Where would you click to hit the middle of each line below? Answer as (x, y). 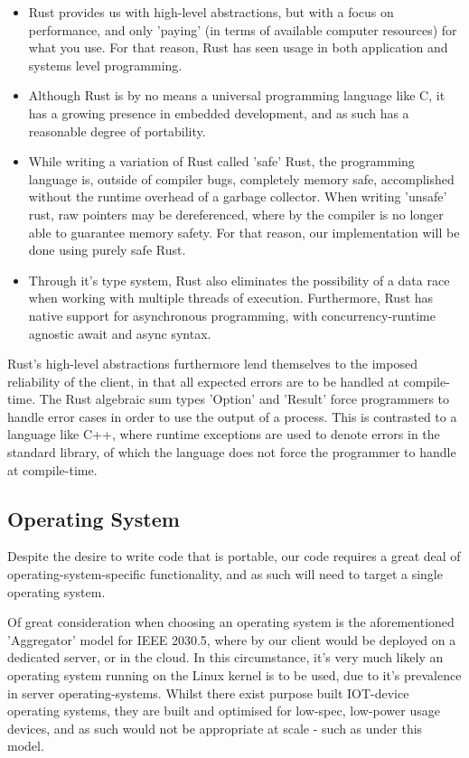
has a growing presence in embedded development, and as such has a (219, 112)
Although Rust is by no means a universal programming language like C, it (237, 95)
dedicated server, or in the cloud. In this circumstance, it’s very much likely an (225, 657)
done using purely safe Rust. (107, 250)
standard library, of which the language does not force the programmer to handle (232, 452)
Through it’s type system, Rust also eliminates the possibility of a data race (239, 280)
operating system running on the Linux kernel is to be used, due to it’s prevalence (234, 675)
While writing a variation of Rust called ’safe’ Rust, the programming (221, 161)
